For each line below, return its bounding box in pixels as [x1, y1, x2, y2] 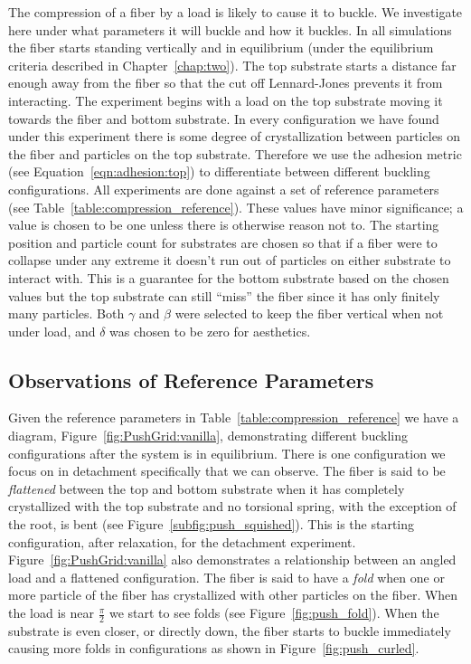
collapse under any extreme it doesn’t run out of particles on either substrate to [8, 251, 451, 270]
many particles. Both [8, 304, 125, 323]
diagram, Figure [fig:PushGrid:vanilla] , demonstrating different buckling [8, 426, 408, 445]
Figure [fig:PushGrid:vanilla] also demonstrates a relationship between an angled [8, 550, 457, 569]
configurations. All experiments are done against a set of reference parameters [8, 179, 439, 198]
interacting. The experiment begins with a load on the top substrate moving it [8, 90, 443, 109]
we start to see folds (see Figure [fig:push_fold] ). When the [108, 603, 439, 622]
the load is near [8, 603, 95, 622]
